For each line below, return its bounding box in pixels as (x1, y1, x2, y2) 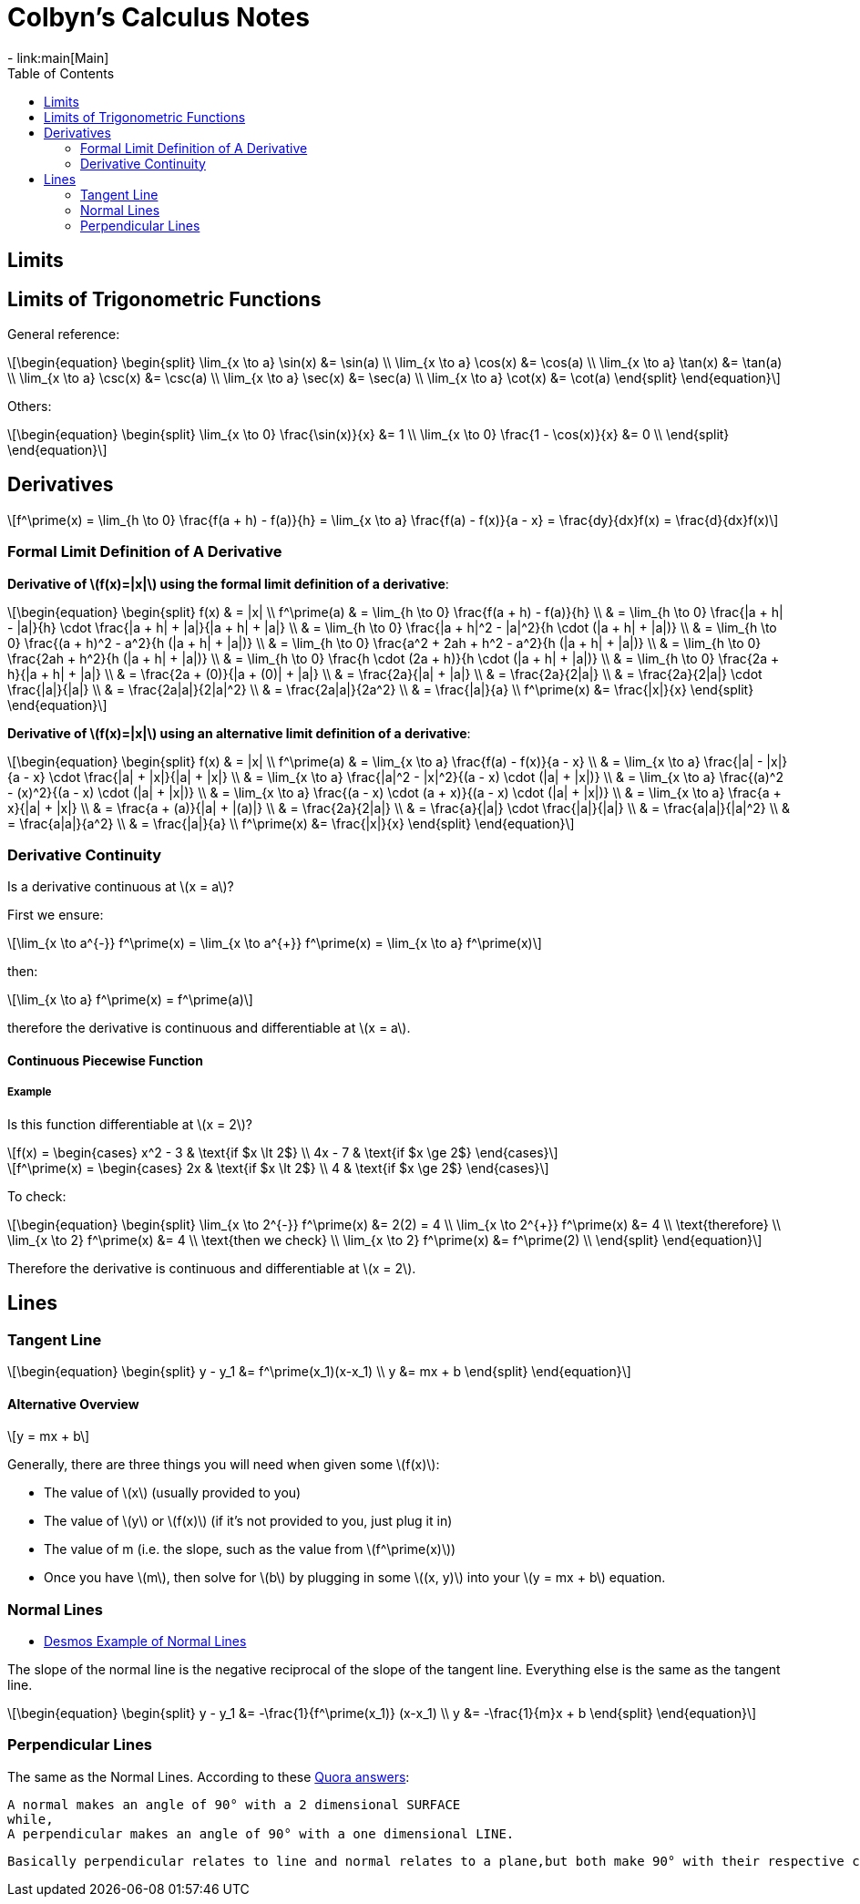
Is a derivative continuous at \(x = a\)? (7, 879, 234, 895)
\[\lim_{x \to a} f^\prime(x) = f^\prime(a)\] (7, 992, 253, 1008)
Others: (7, 398, 52, 415)
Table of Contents (7, 65, 115, 81)
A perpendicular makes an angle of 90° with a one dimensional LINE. (7, 1826, 515, 1841)
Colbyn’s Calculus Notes (7, 2, 310, 33)
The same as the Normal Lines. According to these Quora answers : (7, 1768, 410, 1785)
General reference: (7, 326, 120, 343)
